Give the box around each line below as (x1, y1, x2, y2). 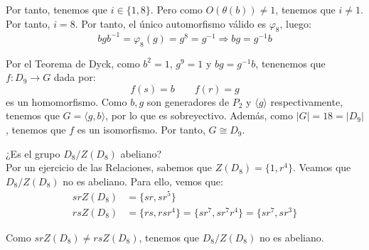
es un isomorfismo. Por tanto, (77, 122, 205, 137)
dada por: (53, 70, 96, 85)
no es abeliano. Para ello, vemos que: (63, 173, 223, 188)
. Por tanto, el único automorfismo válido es (75, 16, 267, 31)
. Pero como (150, 2, 203, 16)
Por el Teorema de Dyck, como (6, 55, 140, 70)
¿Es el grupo (6, 146, 60, 161)
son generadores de (146, 94, 230, 109)
